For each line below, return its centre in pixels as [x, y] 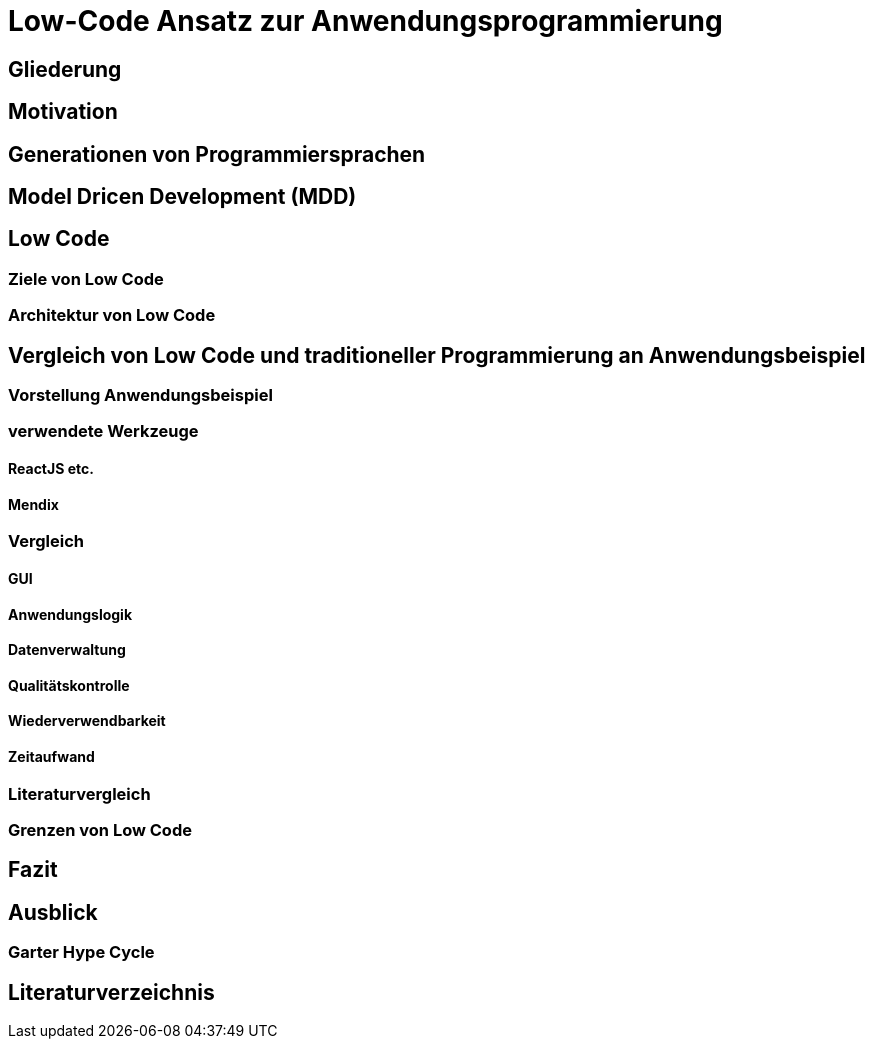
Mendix [33, 504]
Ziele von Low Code [86, 278]
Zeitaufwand [51, 756]
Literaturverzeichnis [111, 992]
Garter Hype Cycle [81, 952]
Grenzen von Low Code [100, 829]
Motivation [63, 112]
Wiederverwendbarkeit [87, 721]
